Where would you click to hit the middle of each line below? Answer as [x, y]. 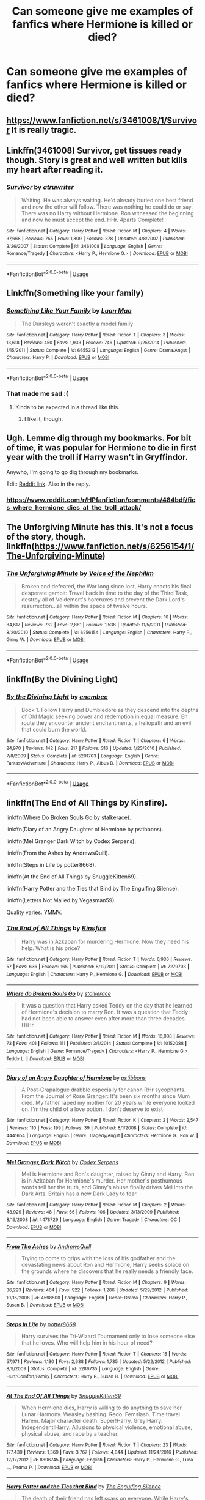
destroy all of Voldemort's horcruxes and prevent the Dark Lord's [103, 600]
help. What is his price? [51, 948]
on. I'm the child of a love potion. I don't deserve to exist [92, 1109]
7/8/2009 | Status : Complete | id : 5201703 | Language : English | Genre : [83, 756]
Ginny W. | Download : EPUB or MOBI [45, 640]
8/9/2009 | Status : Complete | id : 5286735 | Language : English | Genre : [83, 1369]
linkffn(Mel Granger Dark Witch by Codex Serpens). [71, 841]
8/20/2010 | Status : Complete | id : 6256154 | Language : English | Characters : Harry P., [99, 632]
